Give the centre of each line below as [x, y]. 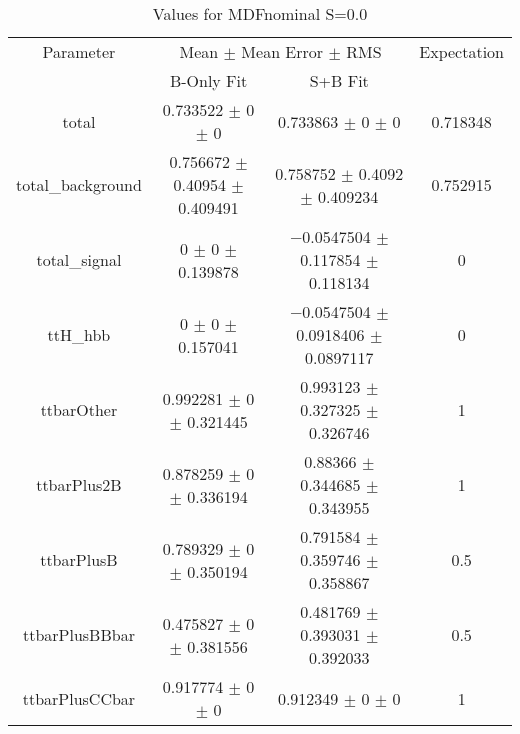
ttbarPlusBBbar [78, 634]
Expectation [461, 51]
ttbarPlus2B [79, 484]
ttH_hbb [79, 334]
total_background [79, 184]
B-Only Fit [208, 80]
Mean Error [282, 51]
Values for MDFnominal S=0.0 [260, 13]
